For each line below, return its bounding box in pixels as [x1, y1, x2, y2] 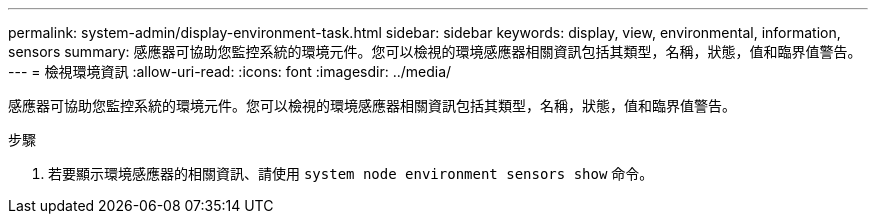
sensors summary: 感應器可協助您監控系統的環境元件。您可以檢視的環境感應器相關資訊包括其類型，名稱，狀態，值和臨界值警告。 [8, 43, 862, 60]
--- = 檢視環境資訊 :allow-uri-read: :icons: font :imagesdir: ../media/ [8, 63, 452, 80]
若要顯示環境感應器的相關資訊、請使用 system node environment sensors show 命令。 [48, 165, 654, 182]
